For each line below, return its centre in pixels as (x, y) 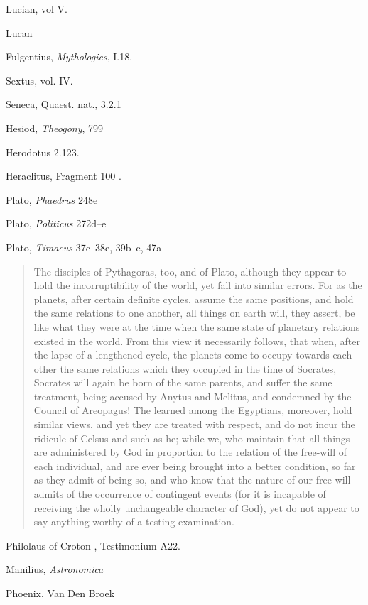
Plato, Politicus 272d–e (56, 223)
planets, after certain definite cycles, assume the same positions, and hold (194, 299)
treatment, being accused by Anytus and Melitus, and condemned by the (193, 396)
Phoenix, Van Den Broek (60, 593)
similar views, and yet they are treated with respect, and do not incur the (194, 424)
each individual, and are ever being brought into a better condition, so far (195, 465)
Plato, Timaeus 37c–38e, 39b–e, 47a (84, 247)
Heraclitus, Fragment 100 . (64, 176)
